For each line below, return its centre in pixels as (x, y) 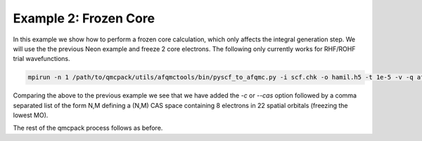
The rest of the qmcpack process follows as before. (88, 128)
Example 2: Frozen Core (84, 18)
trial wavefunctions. (41, 59)
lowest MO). (31, 115)
